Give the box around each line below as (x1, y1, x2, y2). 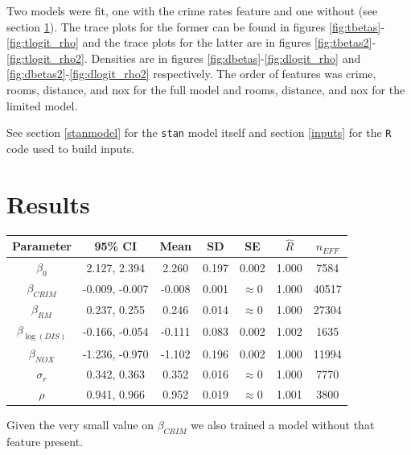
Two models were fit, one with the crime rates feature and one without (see (6, 2, 378, 19)
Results (6, 187, 90, 220)
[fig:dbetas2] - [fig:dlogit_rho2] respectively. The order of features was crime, (6, 65, 376, 82)
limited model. (6, 97, 78, 114)
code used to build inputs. (6, 139, 135, 156)
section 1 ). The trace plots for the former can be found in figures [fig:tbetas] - (6, 18, 384, 35)
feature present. (6, 433, 84, 450)
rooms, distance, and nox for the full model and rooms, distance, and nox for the (6, 81, 405, 97)
